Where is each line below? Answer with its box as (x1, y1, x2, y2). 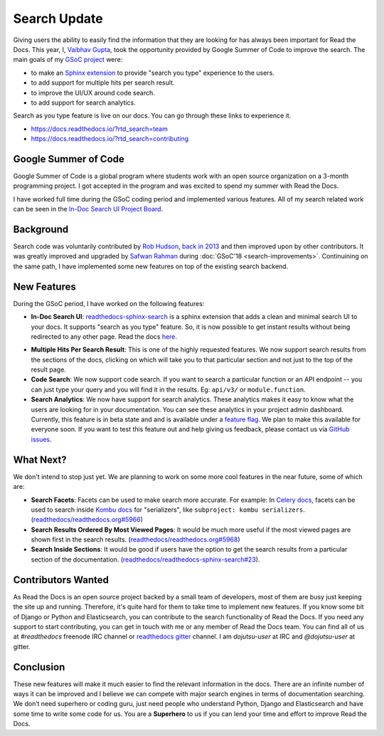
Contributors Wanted (13, 574, 110, 586)
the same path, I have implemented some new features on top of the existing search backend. (13, 262, 289, 270)
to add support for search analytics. (31, 98, 137, 107)
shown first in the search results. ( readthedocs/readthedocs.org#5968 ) (31, 535, 241, 544)
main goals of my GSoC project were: (13, 56, 123, 64)
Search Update (13, 11, 103, 26)
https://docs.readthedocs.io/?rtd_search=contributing (31, 135, 189, 143)
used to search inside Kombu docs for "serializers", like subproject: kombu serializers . (31, 505, 305, 514)
